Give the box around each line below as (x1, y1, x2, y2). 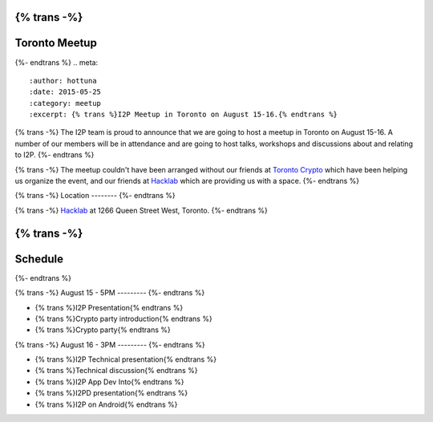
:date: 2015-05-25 (29, 87, 102, 96)
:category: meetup (29, 99, 102, 108)
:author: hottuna (29, 76, 97, 85)
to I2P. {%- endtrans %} (14, 150, 95, 160)
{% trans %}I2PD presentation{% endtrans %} (34, 388, 188, 398)
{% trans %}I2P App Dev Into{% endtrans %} (34, 377, 184, 387)
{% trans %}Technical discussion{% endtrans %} (34, 366, 198, 375)
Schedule (14, 252, 64, 266)
